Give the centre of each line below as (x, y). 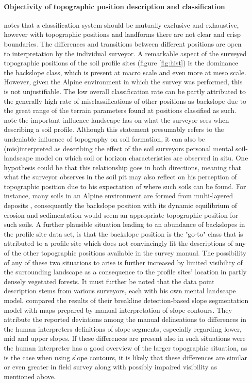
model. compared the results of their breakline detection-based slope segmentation (126, 300)
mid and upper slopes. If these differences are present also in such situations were (125, 338)
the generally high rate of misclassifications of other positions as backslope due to (125, 101)
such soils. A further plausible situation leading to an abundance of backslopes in (125, 224)
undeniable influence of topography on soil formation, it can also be (105, 138)
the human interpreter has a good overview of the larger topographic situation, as (126, 347)
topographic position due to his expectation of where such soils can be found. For (125, 186)
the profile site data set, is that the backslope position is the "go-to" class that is (124, 233)
